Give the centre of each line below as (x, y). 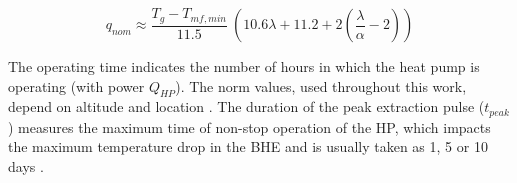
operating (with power (76, 85)
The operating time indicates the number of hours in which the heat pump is (244, 66)
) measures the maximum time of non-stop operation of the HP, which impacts (249, 126)
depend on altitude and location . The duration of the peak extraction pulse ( (246, 106)
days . (26, 166)
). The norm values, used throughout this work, (321, 85)
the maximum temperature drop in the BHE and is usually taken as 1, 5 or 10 (248, 146)
